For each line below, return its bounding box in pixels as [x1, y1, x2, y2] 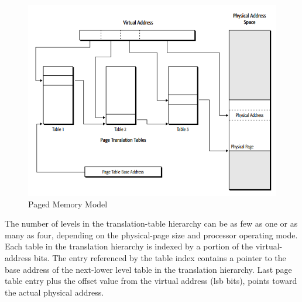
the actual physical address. [5, 286, 104, 298]
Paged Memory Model [28, 197, 108, 210]
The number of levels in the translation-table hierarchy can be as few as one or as [5, 217, 298, 230]
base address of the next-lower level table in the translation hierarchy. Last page [5, 263, 292, 275]
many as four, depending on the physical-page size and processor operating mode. [5, 228, 298, 241]
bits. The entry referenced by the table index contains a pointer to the [33, 251, 286, 263]
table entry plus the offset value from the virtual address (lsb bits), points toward [5, 275, 297, 287]
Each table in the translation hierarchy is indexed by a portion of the [5, 240, 253, 252]
